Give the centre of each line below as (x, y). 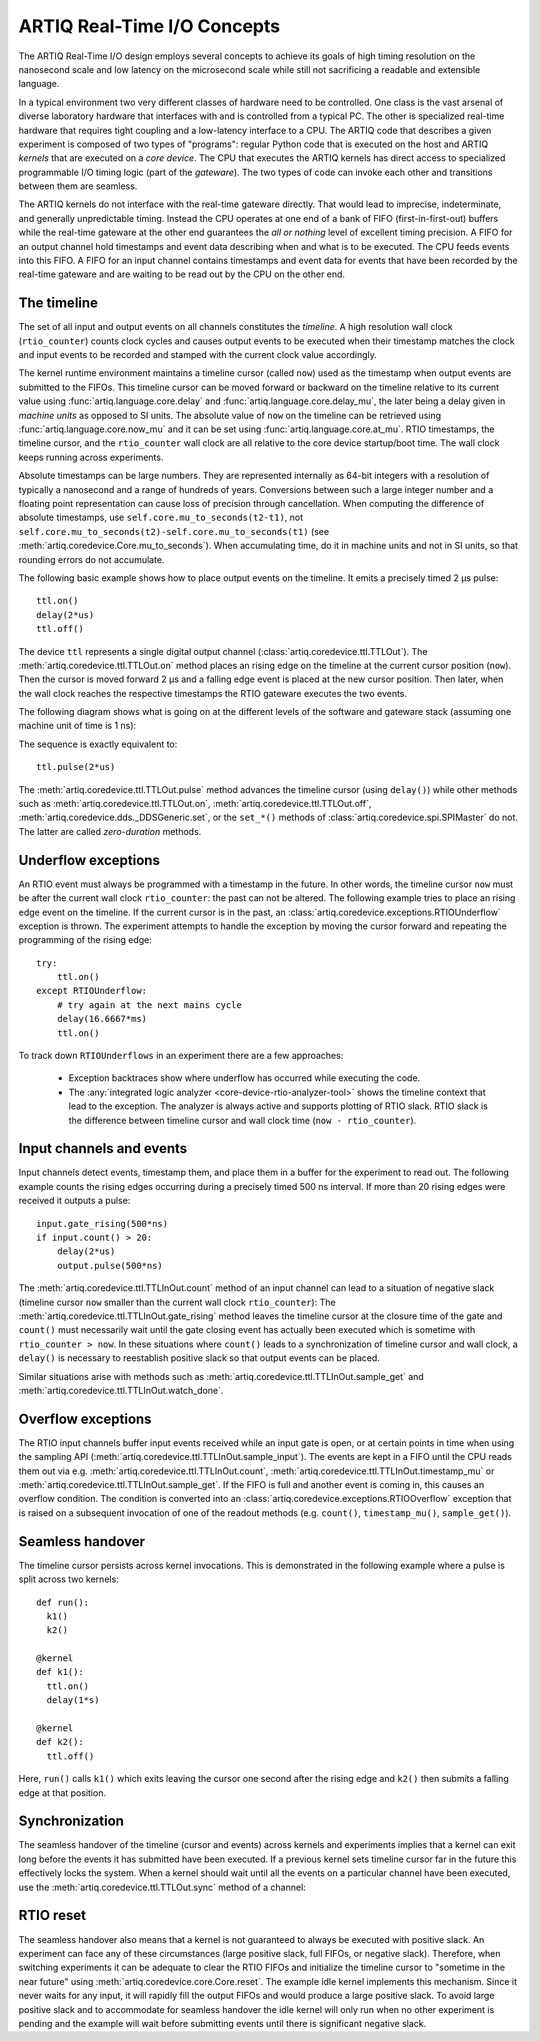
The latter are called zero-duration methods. (110, 831)
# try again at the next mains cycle (149, 1004)
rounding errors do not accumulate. (91, 559)
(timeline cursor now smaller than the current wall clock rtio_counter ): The (177, 1302)
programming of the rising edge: (85, 940)
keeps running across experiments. (91, 457)
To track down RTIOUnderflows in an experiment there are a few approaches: (181, 1056)
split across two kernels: (68, 1579)
